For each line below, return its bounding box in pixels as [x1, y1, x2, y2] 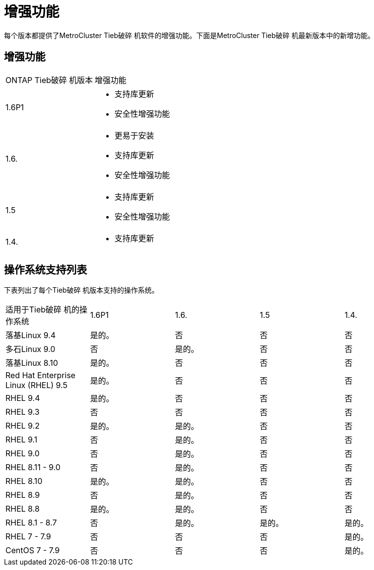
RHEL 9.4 [5, 393, 40, 403]
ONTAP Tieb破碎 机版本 [5, 75, 93, 85]
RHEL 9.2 [5, 421, 40, 431]
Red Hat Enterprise [5, 370, 76, 381]
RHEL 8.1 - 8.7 [5, 518, 57, 528]
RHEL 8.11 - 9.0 [5, 462, 61, 473]
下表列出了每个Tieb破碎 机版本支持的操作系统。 [4, 286, 159, 295]
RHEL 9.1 [5, 435, 38, 445]
